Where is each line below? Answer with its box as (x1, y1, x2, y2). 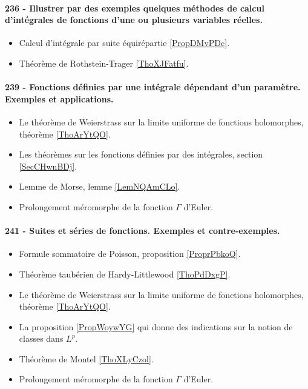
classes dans (19, 332, 64, 345)
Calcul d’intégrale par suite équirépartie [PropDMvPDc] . (19, 36, 230, 49)
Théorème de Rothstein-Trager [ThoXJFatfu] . (19, 56, 189, 69)
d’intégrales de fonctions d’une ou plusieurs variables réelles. (5, 13, 263, 26)
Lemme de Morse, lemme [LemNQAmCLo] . (19, 180, 180, 193)
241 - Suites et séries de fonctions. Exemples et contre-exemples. (5, 224, 280, 237)
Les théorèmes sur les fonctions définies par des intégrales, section (19, 148, 263, 161)
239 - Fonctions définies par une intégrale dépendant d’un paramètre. (5, 81, 301, 93)
